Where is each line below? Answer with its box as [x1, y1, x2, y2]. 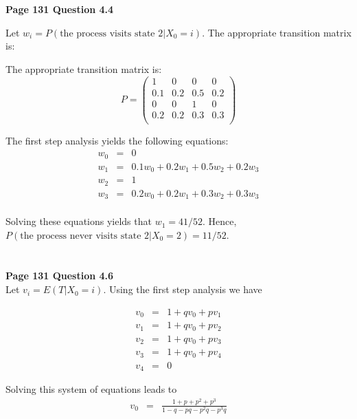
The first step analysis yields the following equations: [5, 133, 229, 147]
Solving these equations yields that [5, 214, 152, 228]
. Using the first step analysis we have [103, 282, 262, 297]
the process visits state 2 [60, 28, 163, 39]
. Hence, [203, 214, 237, 228]
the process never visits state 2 [20, 230, 150, 241]
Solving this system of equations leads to [5, 382, 177, 396]
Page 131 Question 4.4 [5, 2, 114, 17]
